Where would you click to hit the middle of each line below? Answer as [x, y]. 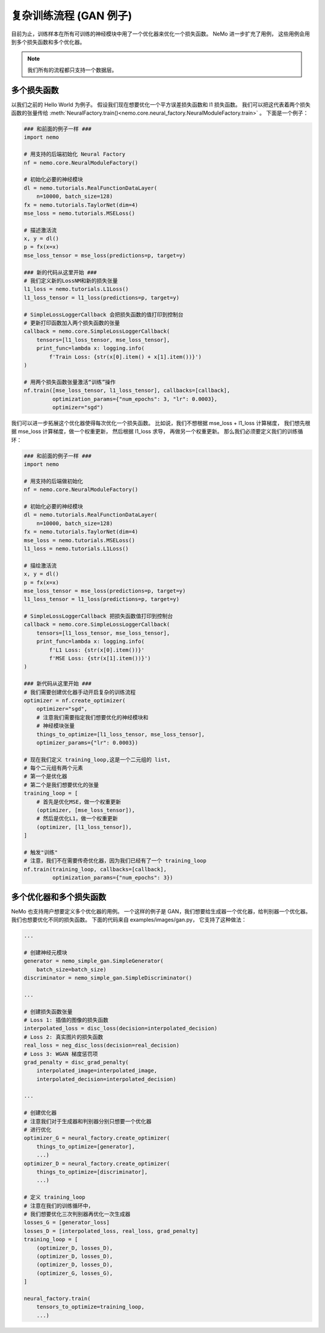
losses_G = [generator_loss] [67, 1223]
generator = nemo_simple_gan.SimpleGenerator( [94, 961]
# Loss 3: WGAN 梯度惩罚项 [61, 1054]
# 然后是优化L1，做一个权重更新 [77, 819]
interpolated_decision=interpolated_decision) [107, 1079]
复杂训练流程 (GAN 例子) [72, 16]
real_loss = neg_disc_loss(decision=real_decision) [102, 1045]
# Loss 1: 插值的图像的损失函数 [66, 1020]
